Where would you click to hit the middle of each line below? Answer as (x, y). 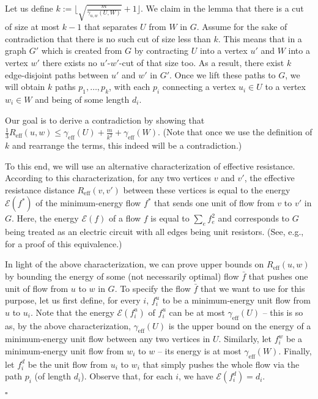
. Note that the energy (72, 312)
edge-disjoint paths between (57, 74)
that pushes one (278, 276)
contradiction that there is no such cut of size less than (108, 38)
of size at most (32, 27)
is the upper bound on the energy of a (240, 325)
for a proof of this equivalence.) (64, 243)
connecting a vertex (199, 87)
